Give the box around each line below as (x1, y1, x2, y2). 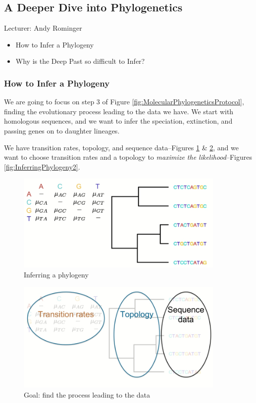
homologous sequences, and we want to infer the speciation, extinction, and (4, 116, 233, 126)
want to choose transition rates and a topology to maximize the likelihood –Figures (4, 152, 252, 162)
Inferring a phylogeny (24, 269, 89, 279)
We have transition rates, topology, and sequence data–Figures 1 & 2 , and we (4, 142, 239, 152)
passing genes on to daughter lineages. (4, 125, 120, 135)
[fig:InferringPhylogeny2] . (4, 161, 80, 172)
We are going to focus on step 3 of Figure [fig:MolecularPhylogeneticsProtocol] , (4, 96, 244, 107)
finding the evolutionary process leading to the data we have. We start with (4, 106, 234, 116)
